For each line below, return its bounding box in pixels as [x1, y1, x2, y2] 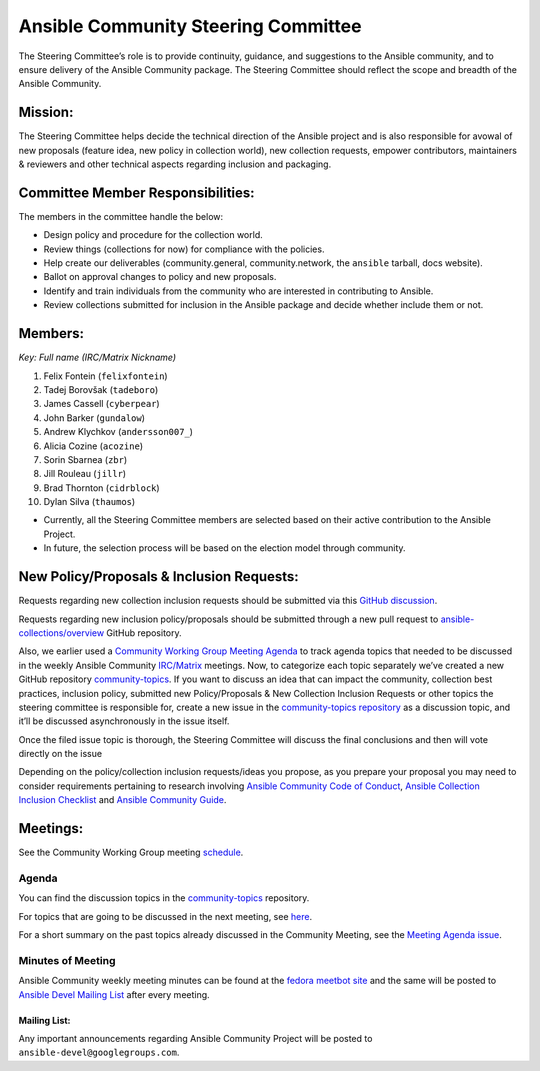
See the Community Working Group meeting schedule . [18, 846, 244, 859]
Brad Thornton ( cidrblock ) [43, 481, 160, 494]
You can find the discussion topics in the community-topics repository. [18, 892, 310, 904]
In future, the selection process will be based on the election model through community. [43, 542, 406, 554]
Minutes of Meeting [18, 953, 116, 967]
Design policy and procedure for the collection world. [43, 229, 264, 241]
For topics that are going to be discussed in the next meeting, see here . [18, 910, 313, 922]
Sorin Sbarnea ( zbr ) [43, 453, 128, 465]
